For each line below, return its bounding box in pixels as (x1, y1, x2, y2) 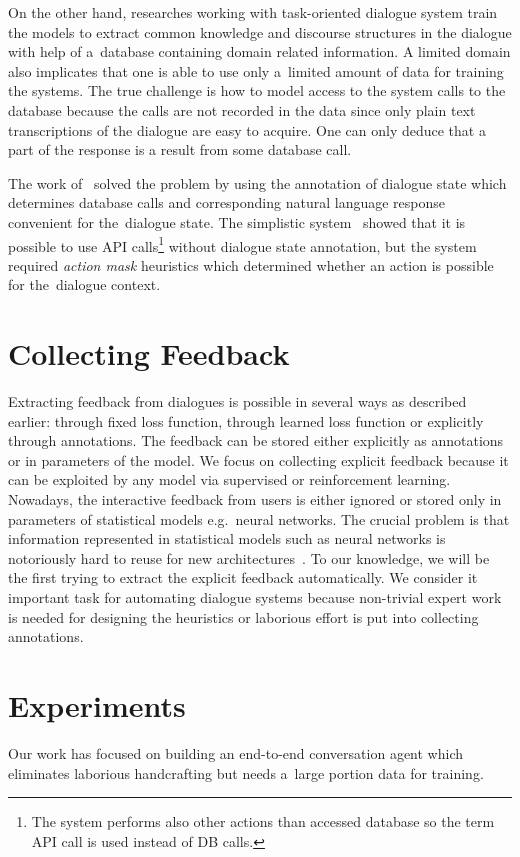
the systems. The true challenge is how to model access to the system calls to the (8, 80, 506, 101)
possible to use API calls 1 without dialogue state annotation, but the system (8, 232, 477, 256)
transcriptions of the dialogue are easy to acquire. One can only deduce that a (8, 119, 486, 140)
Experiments (8, 685, 186, 725)
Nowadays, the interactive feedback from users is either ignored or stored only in (8, 489, 502, 510)
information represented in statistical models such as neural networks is (8, 528, 446, 549)
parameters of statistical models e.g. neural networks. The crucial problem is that (8, 508, 510, 529)
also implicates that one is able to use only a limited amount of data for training (8, 60, 504, 81)
